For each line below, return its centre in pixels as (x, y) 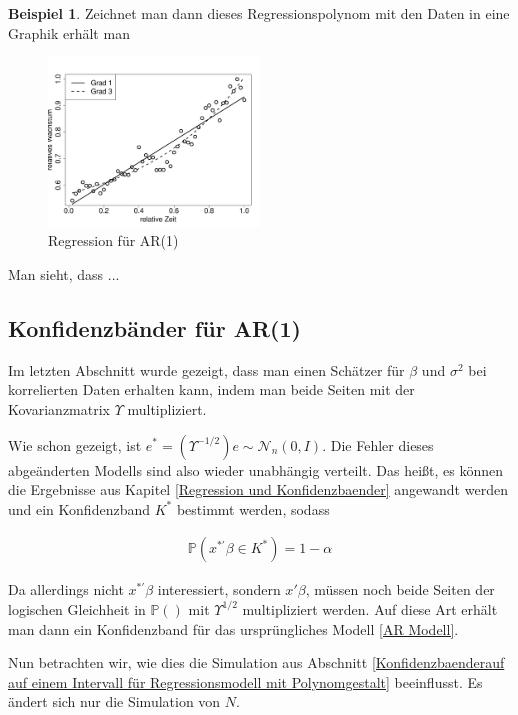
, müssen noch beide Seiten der (400, 589)
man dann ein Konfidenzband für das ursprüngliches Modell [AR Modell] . (233, 628)
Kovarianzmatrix (59, 408)
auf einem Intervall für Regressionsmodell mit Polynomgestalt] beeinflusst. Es (245, 681)
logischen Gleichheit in (77, 608)
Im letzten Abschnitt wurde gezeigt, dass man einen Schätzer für (206, 369)
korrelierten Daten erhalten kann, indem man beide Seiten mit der (211, 389)
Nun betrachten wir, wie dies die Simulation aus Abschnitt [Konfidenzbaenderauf (256, 662)
